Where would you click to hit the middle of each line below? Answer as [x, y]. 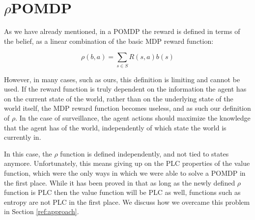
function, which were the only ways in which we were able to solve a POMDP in [125, 173]
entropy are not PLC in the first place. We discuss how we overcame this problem [127, 202]
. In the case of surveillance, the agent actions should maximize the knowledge [133, 118]
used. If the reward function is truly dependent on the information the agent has [125, 89]
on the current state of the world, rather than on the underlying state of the [119, 98]
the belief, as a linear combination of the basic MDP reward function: [109, 41]
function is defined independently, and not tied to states [144, 153]
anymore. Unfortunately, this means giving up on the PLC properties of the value [127, 163]
